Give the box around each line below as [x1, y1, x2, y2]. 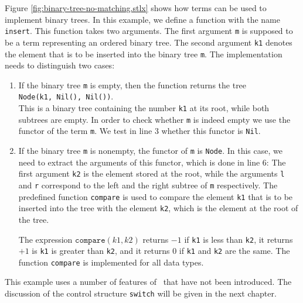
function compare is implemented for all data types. [18, 256, 204, 268]
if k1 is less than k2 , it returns [184, 233, 293, 245]
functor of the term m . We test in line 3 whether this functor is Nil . [18, 125, 261, 137]
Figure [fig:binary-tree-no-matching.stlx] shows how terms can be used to [5, 2, 267, 13]
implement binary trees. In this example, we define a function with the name [5, 13, 280, 25]
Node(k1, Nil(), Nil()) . [18, 90, 114, 102]
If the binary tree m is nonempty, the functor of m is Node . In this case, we [18, 144, 282, 157]
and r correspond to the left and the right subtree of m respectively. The [18, 178, 278, 191]
